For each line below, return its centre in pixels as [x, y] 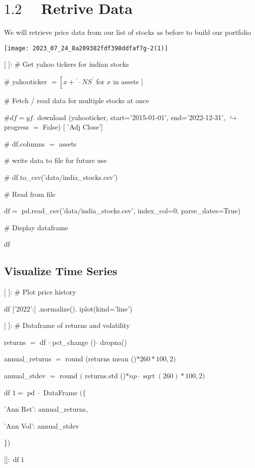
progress [17, 127]
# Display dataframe [36, 227]
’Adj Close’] [85, 127]
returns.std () [105, 376]
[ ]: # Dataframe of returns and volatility [67, 325]
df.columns [29, 143]
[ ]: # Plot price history [40, 292]
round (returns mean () [101, 359]
